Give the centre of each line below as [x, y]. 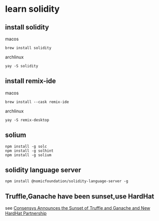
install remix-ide [31, 81]
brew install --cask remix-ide [37, 102]
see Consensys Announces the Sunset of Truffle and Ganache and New [78, 208]
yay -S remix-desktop [27, 120]
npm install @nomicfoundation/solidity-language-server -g [67, 181]
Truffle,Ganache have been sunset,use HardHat [80, 196]
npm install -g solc [26, 146]
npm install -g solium [28, 155]
